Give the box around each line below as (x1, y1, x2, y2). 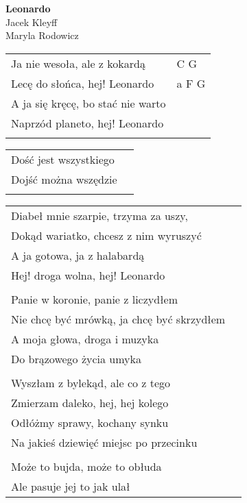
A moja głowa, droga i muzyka (11, 330, 159, 347)
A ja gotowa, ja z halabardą (11, 247, 145, 263)
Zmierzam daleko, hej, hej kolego (11, 394, 169, 410)
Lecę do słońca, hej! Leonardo (11, 75, 154, 91)
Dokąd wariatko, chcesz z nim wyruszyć (11, 227, 202, 243)
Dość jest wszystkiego (11, 151, 115, 167)
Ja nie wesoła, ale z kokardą (11, 55, 145, 71)
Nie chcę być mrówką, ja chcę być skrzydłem (11, 310, 226, 327)
